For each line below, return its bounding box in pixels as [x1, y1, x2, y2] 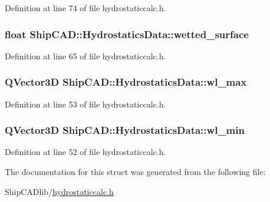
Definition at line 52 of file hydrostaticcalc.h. [5, 146, 166, 158]
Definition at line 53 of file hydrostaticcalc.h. [5, 97, 166, 110]
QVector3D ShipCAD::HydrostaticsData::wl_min [5, 123, 245, 137]
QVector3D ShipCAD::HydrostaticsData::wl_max [5, 75, 247, 89]
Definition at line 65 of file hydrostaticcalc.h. [5, 49, 166, 62]
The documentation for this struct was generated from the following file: [5, 166, 266, 178]
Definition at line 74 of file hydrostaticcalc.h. [5, 2, 166, 14]
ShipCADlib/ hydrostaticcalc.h [5, 185, 114, 197]
